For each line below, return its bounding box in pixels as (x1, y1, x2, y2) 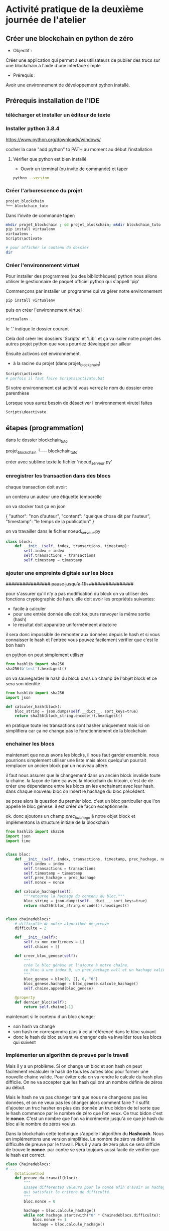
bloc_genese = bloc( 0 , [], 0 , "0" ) (24, 976, 98, 982)
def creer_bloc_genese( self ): (15, 953, 78, 958)
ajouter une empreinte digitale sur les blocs (6, 569, 114, 576)
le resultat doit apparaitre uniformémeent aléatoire (13, 622, 117, 628)
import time (6, 838, 31, 844)
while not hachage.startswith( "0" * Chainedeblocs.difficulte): (24, 1212, 161, 1218)
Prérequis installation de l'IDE (6, 96, 100, 105)
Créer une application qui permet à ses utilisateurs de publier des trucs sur (6, 57, 160, 63)
